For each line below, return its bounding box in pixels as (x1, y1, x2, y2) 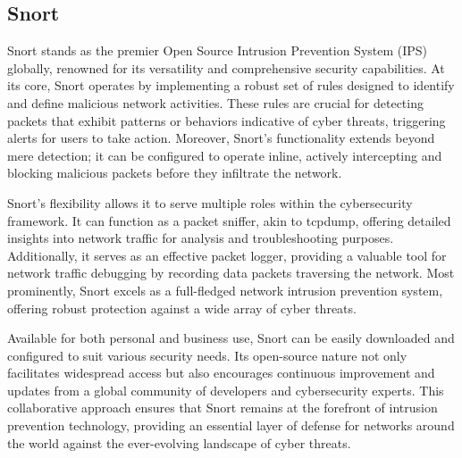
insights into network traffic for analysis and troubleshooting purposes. (7, 229, 394, 247)
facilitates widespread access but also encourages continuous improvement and (7, 363, 435, 382)
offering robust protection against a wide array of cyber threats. (7, 298, 357, 317)
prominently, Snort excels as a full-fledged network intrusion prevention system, (7, 280, 443, 299)
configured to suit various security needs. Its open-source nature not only (7, 346, 407, 364)
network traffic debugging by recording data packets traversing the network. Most (7, 263, 455, 282)
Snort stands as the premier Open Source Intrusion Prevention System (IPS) (7, 41, 428, 60)
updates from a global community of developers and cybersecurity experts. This (7, 380, 444, 399)
